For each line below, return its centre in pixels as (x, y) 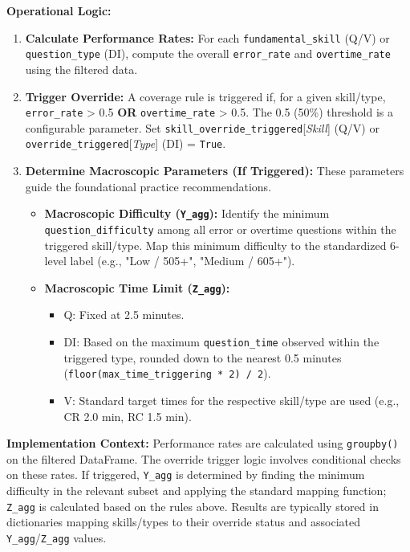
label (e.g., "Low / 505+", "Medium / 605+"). (183, 261)
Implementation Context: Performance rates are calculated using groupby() (203, 443)
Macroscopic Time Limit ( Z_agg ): (137, 287)
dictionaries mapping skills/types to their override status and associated (183, 522)
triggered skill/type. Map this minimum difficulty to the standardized (215, 245)
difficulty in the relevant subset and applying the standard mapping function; (197, 490)
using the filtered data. (81, 69)
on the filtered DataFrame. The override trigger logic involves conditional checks (204, 458)
